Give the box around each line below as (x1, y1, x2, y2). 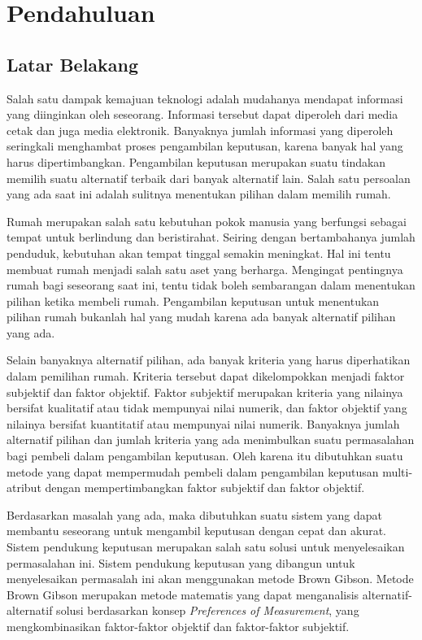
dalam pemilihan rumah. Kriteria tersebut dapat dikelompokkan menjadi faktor (7, 368, 405, 385)
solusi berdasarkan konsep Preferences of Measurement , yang (56, 602, 359, 619)
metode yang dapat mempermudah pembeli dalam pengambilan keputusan (7, 463, 379, 480)
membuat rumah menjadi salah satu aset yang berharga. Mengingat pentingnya (7, 260, 403, 277)
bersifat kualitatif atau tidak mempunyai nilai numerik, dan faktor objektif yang (7, 399, 407, 416)
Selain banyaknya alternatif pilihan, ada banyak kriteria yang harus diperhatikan (7, 351, 411, 368)
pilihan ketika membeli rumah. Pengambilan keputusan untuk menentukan (7, 292, 380, 309)
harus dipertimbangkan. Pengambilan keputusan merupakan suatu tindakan (7, 153, 386, 170)
